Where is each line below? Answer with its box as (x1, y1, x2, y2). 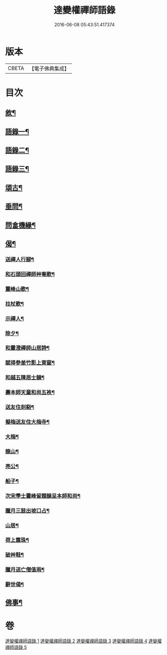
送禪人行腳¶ (5, 255, 34, 263)
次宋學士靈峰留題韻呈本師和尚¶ (5, 492, 80, 499)
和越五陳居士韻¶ (5, 374, 45, 381)
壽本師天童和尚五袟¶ (5, 389, 55, 396)
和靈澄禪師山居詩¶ (5, 345, 50, 352)
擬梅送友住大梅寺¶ (5, 419, 50, 426)
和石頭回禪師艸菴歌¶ (5, 271, 55, 278)
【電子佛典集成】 (29, 65, 69, 72)
